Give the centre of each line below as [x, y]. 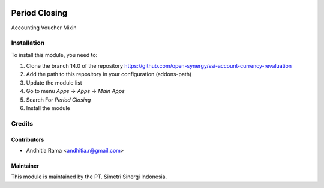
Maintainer [25, 166]
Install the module [48, 108]
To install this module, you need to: [54, 55]
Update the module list [54, 83]
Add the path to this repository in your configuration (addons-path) [109, 74]
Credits [22, 123]
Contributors [28, 139]
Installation [28, 43]
